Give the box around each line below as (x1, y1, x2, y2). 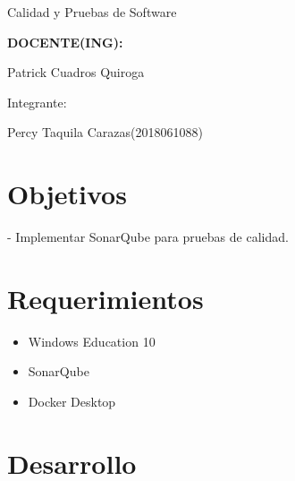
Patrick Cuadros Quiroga (7, 63, 145, 82)
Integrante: (7, 92, 67, 111)
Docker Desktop (28, 392, 116, 410)
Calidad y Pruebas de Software (7, 3, 177, 21)
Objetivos (7, 176, 127, 212)
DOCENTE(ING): (7, 32, 123, 51)
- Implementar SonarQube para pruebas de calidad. (7, 228, 289, 246)
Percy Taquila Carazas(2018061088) (7, 123, 203, 142)
